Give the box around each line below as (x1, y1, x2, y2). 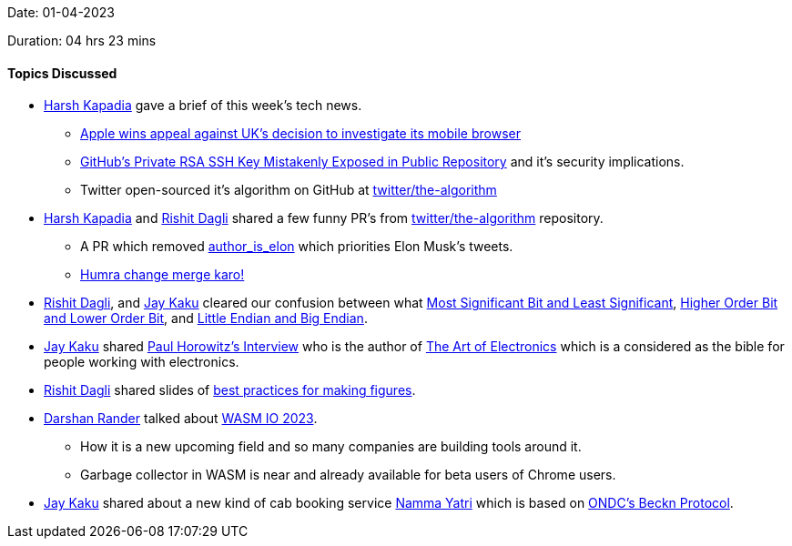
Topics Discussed (7, 65, 117, 81)
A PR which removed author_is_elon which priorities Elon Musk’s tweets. (80, 238, 513, 255)
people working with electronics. (44, 354, 239, 370)
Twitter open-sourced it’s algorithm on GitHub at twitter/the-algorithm (80, 182, 497, 198)
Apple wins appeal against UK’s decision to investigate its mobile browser (80, 126, 521, 142)
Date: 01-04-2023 (7, 5, 115, 20)
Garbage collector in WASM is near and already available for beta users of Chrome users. (80, 467, 616, 483)
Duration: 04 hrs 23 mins (7, 33, 157, 48)
